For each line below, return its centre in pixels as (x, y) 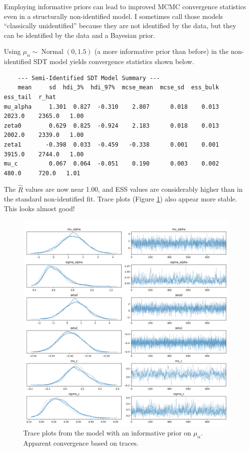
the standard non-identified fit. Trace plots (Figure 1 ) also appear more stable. (121, 199)
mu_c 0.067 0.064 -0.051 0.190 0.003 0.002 (111, 164)
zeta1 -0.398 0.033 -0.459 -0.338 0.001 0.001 (111, 144)
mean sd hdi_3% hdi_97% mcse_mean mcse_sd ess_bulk (118, 88)
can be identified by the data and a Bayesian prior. (80, 35)
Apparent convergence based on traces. (81, 443)
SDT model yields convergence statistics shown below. (114, 61)
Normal (52, 52)
